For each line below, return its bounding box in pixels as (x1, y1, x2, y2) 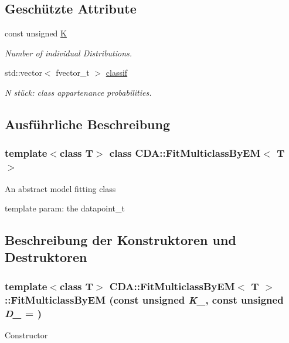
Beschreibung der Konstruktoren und (5, 231, 236, 249)
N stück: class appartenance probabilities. (5, 86, 152, 98)
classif (106, 66, 128, 79)
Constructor (5, 328, 48, 341)
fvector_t (56, 66, 90, 79)
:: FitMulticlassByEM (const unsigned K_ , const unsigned (5, 292, 284, 307)
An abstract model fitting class (5, 182, 116, 194)
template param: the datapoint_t (5, 202, 125, 214)
